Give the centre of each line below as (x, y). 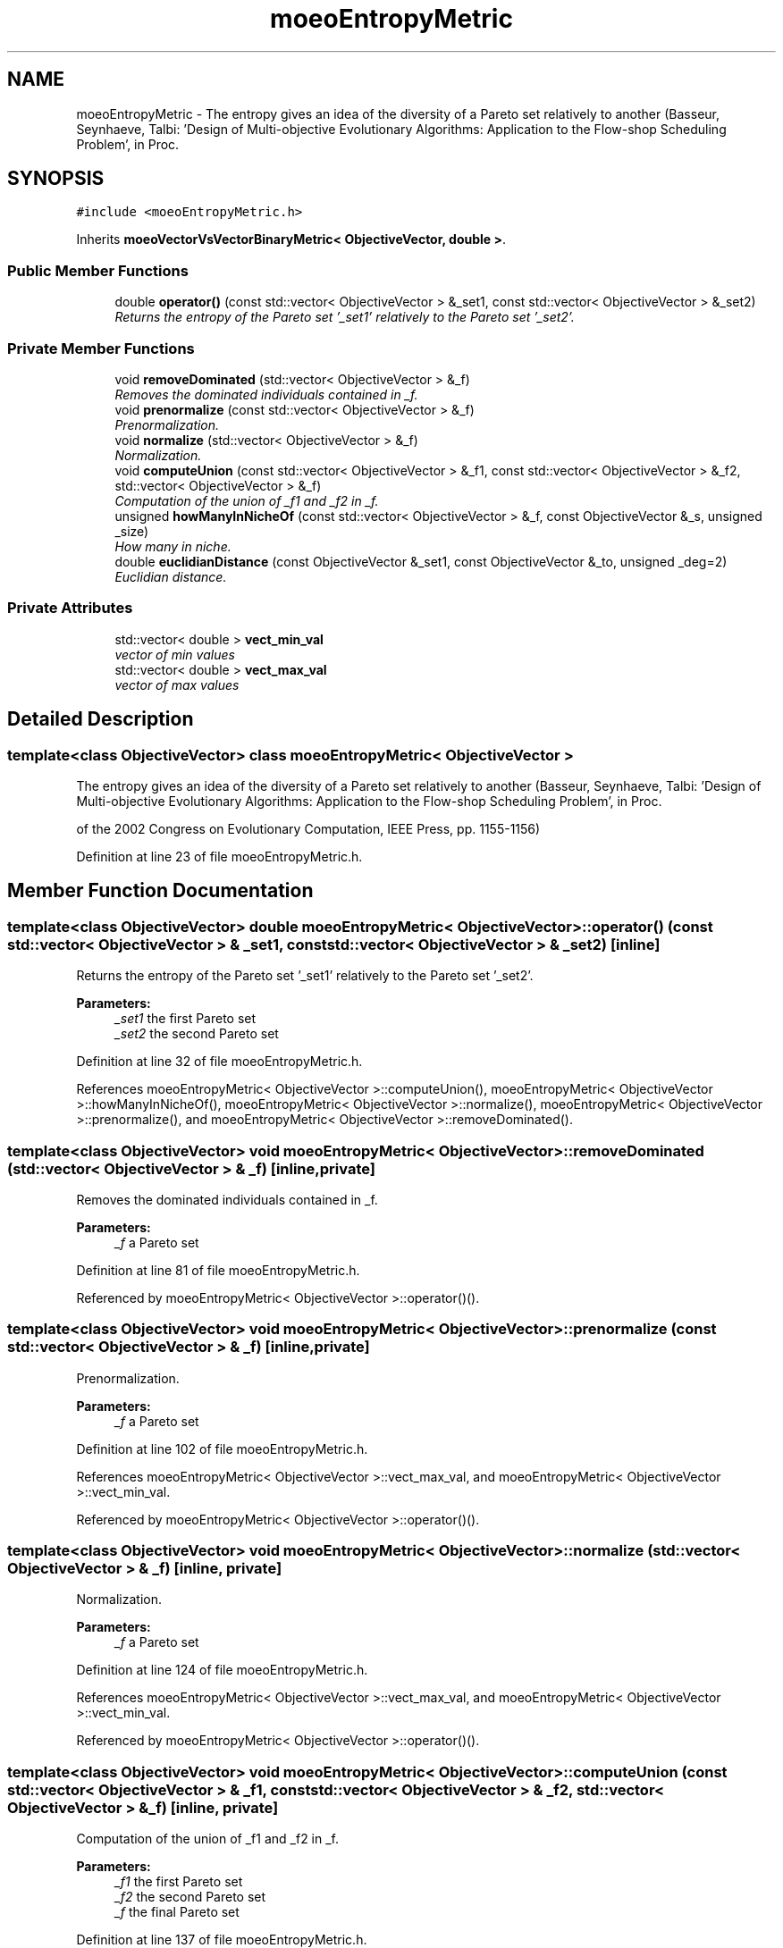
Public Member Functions (98, 270)
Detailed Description (101, 719)
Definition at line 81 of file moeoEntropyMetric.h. (218, 1270)
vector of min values (175, 654)
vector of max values (177, 684)
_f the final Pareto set (177, 1912)
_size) (132, 531)
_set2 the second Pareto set (197, 1034)
